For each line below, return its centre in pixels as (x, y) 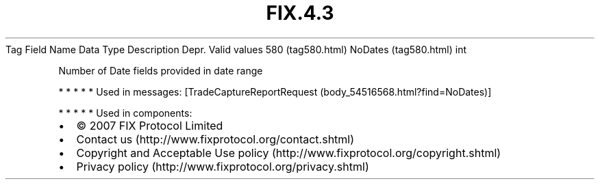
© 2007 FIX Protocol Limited (150, 125)
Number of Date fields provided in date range (161, 70)
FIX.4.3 (300, 13)
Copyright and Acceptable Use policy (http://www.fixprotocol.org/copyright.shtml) (289, 153)
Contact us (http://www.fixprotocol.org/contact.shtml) (215, 139)
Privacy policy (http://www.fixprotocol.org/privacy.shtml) (223, 166)
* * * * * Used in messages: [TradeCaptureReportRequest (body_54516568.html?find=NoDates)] (275, 91)
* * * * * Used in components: (125, 113)
